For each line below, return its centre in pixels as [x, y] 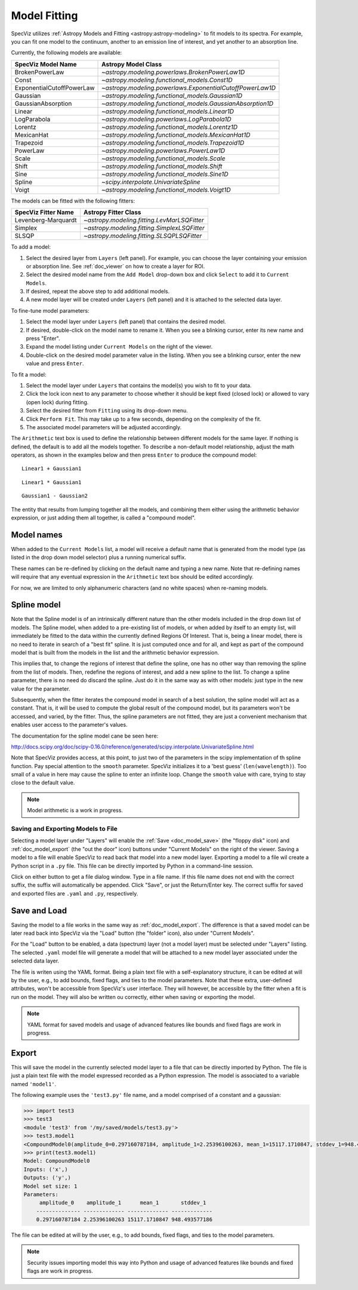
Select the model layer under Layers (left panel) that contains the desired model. [126, 322]
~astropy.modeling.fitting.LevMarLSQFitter [144, 220]
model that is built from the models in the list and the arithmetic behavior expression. [115, 652]
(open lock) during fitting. [57, 402]
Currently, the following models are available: [67, 53]
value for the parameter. [41, 689]
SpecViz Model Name [46, 64]
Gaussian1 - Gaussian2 [55, 496]
